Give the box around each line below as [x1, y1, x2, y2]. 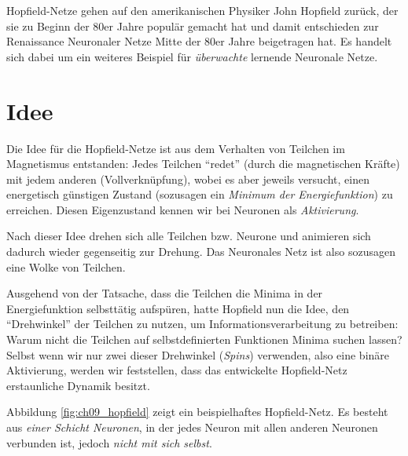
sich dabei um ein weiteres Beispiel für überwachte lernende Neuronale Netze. [6, 48, 378, 64]
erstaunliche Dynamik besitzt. [6, 377, 150, 393]
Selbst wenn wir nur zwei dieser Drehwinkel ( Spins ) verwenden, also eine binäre [6, 346, 390, 363]
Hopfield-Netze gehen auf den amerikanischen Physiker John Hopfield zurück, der [6, 2, 399, 18]
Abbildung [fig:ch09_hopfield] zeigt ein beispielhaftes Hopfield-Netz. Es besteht [6, 403, 388, 420]
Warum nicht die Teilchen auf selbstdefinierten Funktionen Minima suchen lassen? [6, 331, 402, 348]
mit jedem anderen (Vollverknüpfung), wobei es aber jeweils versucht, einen [6, 170, 369, 187]
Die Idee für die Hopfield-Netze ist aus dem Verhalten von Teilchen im [6, 140, 345, 156]
